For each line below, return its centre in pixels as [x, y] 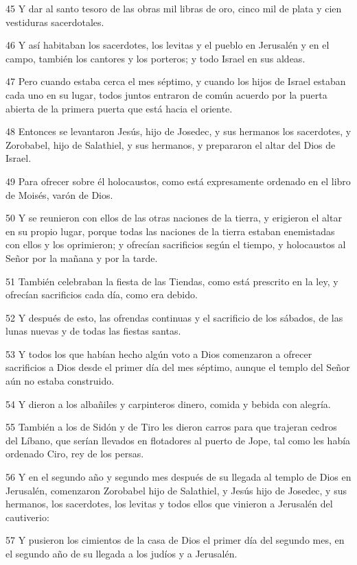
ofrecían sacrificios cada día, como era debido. [102, 294]
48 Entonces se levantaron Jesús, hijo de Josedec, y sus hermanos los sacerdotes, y [178, 131]
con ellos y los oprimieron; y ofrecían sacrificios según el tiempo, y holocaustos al [176, 244]
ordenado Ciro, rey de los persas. [75, 454]
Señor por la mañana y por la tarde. [82, 257]
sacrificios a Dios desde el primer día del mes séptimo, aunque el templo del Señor [178, 367]
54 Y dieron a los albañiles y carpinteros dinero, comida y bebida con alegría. [168, 404]
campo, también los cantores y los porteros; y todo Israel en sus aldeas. [156, 58]
